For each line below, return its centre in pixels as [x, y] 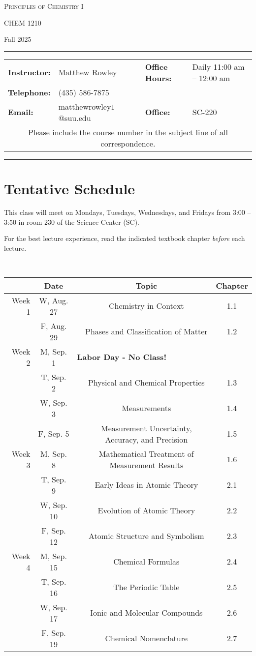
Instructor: [29, 72]
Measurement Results [146, 465]
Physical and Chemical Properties [146, 383]
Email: [21, 112]
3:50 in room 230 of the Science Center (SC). [72, 222]
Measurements [146, 408]
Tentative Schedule [70, 188]
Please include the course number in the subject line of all [128, 132]
